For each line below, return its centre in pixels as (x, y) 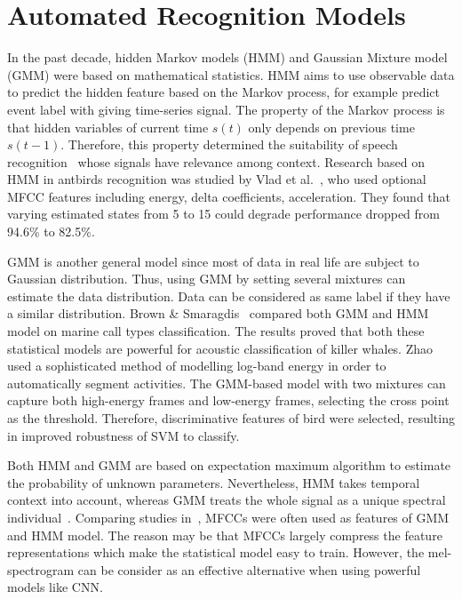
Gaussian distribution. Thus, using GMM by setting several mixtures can (207, 279)
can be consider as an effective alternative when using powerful (249, 569)
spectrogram (41, 569)
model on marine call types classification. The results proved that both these (216, 331)
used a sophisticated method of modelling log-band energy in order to (197, 366)
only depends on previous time (331, 127)
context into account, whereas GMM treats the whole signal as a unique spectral (227, 500)
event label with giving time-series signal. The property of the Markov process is (226, 109)
